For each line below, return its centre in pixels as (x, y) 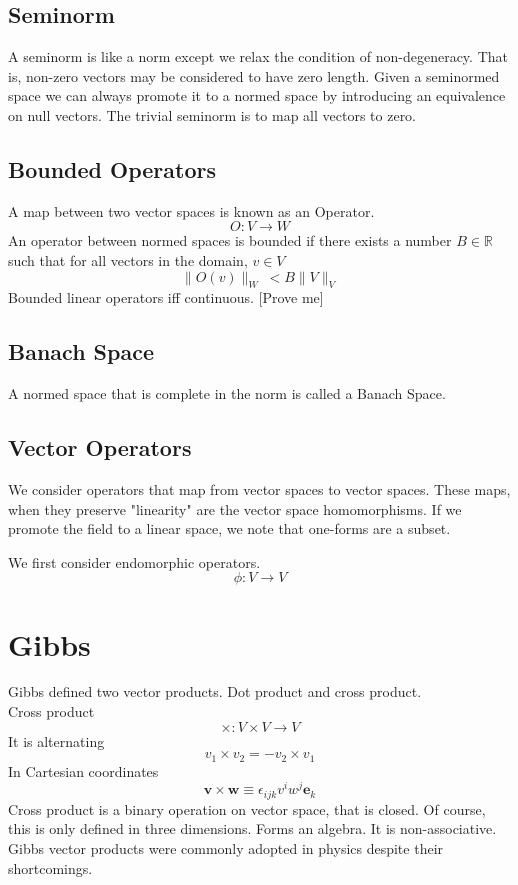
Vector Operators (100, 447)
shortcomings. (50, 867)
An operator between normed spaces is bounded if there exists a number (230, 240)
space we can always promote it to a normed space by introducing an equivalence (257, 95)
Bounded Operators (112, 168)
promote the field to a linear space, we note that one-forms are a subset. (229, 528)
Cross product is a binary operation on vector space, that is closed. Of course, (247, 808)
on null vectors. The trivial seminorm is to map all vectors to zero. (212, 114)
